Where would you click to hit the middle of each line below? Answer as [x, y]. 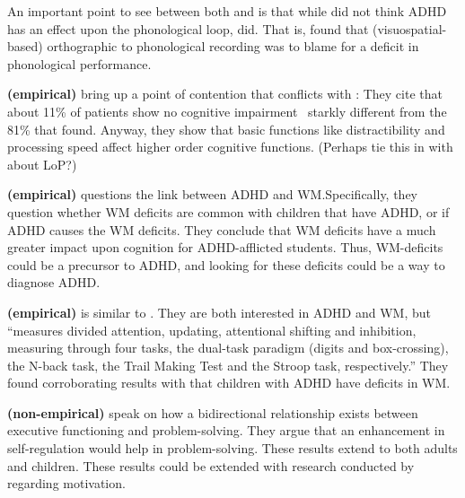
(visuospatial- [409, 28]
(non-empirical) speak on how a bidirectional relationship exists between [213, 412]
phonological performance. [79, 63]
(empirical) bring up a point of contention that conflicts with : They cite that [225, 94]
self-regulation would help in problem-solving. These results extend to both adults [232, 448]
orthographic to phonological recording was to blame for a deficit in [233, 46]
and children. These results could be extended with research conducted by [211, 465]
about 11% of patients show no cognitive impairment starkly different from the [227, 111]
